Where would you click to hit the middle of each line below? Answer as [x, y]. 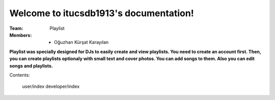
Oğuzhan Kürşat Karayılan [81, 42]
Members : [21, 35]
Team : [16, 28]
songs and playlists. [31, 66]
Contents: [20, 75]
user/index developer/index [51, 86]
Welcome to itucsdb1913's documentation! [102, 13]
